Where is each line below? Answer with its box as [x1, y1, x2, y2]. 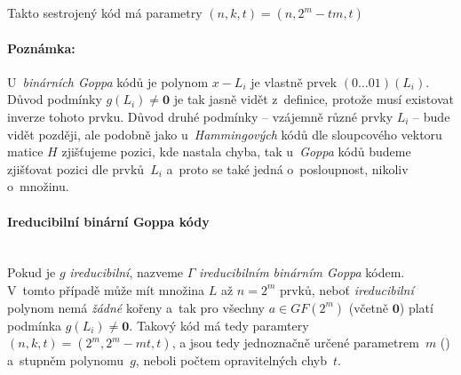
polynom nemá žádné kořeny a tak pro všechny [7, 298, 266, 316]
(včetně [348, 298, 389, 316]
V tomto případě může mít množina [7, 280, 205, 299]
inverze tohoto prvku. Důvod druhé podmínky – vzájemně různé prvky [7, 107, 393, 125]
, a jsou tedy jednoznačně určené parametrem [171, 333, 419, 352]
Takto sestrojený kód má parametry [7, 4, 203, 21]
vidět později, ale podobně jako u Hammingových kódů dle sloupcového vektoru [7, 124, 442, 143]
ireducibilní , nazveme [69, 263, 184, 282]
